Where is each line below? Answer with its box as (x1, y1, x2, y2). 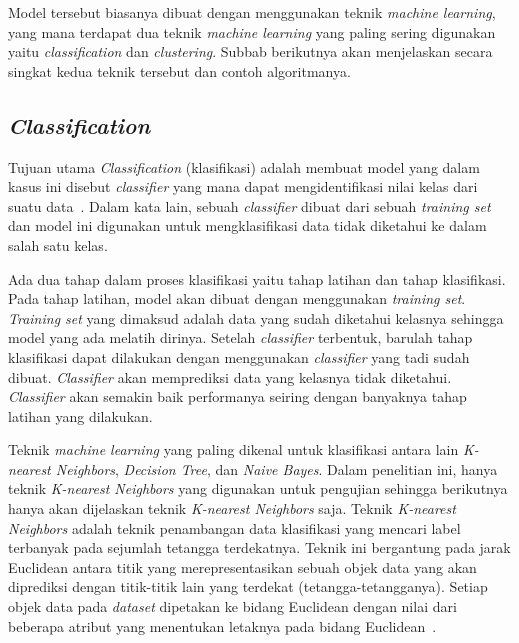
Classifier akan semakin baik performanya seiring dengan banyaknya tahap (8, 386, 467, 407)
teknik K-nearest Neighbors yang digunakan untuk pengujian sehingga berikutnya (8, 478, 508, 499)
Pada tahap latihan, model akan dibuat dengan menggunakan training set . (8, 288, 466, 309)
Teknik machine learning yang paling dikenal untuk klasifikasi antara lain (8, 439, 459, 460)
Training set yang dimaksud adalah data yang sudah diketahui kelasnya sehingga (8, 307, 504, 328)
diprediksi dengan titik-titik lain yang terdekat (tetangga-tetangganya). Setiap (8, 576, 488, 597)
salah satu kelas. (8, 234, 108, 255)
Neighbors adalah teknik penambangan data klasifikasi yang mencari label (8, 517, 461, 538)
